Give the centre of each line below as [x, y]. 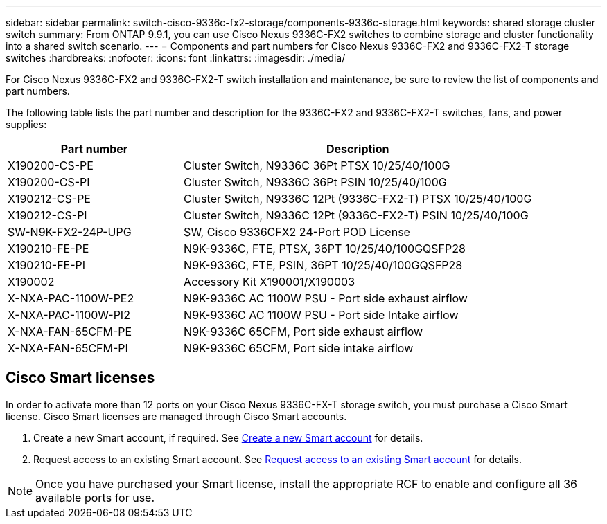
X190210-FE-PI [47, 265]
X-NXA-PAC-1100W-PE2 [71, 298]
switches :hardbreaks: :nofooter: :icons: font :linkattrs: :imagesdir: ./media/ [176, 58]
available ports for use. [95, 497]
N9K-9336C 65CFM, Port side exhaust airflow [303, 332]
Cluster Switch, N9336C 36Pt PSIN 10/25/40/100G [315, 182]
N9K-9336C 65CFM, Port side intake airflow [299, 348]
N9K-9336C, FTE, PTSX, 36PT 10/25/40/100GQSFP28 [325, 249]
